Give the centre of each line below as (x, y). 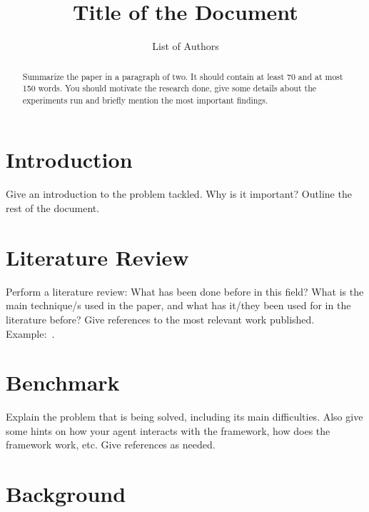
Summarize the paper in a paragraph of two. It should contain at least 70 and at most (183, 76)
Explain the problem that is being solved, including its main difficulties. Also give (184, 417)
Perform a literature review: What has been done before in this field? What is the (185, 291)
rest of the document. (53, 208)
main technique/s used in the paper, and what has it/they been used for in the (178, 305)
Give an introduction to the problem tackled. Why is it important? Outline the (179, 194)
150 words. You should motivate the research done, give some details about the (170, 88)
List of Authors (186, 46)
